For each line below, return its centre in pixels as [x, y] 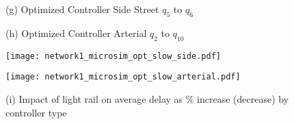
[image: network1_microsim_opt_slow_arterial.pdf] [123, 77]
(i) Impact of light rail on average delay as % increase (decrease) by [147, 98]
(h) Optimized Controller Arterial [76, 33]
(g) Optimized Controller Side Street [82, 9]
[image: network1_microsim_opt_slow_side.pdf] [113, 56]
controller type [36, 112]
